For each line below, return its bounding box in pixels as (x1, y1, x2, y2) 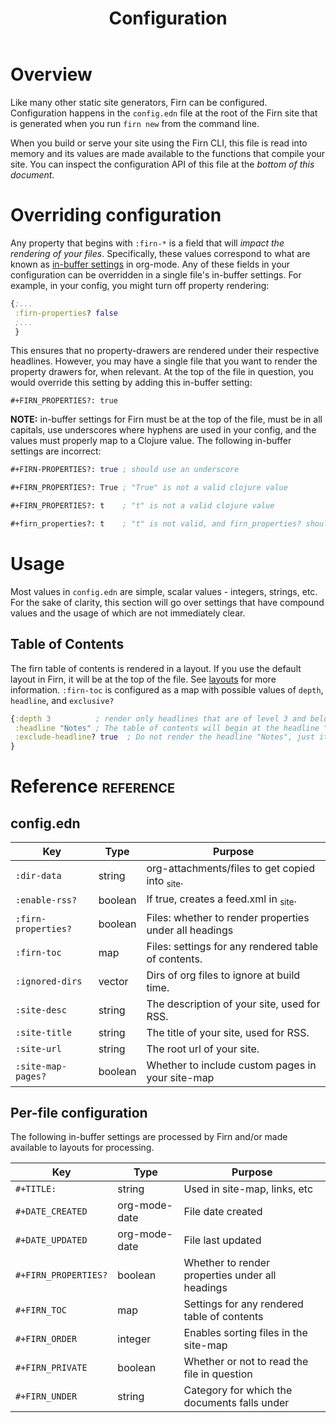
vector (98, 974, 129, 988)
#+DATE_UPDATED (15, 1235, 88, 1246)
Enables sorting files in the (183, 1326, 308, 1340)
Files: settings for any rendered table (146, 939, 319, 953)
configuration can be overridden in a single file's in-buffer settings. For (10, 268, 302, 281)
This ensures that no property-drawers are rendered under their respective (10, 345, 320, 357)
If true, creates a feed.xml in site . (146, 892, 297, 908)
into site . (146, 874, 184, 890)
